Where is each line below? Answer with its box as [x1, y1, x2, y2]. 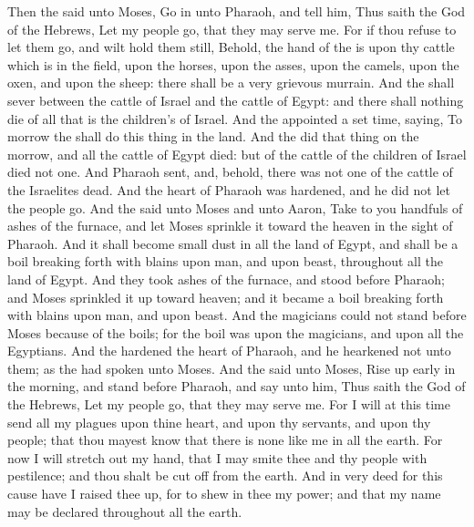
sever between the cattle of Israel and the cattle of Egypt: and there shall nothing [7, 90, 464, 109]
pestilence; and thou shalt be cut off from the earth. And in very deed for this [7, 466, 443, 485]
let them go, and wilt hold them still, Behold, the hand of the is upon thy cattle [7, 37, 455, 57]
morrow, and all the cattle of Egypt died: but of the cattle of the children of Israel [7, 144, 467, 163]
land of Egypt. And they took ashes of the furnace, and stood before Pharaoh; [7, 269, 445, 288]
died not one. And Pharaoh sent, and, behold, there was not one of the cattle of [7, 162, 453, 181]
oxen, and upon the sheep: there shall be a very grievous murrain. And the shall [7, 73, 455, 92]
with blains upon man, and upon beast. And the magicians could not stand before [7, 305, 467, 325]
